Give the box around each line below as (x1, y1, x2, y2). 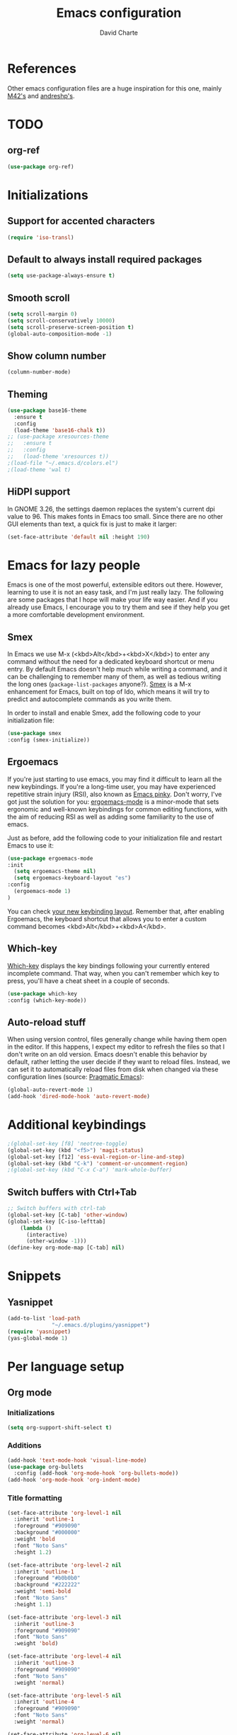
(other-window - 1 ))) (25, 1238, 87, 1245)
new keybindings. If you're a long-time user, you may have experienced (7, 782, 216, 790)
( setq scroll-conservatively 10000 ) (7, 317, 115, 324)
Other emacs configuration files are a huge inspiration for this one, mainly (7, 83, 222, 93)
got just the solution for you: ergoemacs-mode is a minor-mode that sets (7, 797, 219, 806)
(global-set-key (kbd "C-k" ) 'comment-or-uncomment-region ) (7, 1160, 189, 1167)
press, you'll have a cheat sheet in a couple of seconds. (7, 976, 170, 985)
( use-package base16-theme (7, 407, 87, 414)
